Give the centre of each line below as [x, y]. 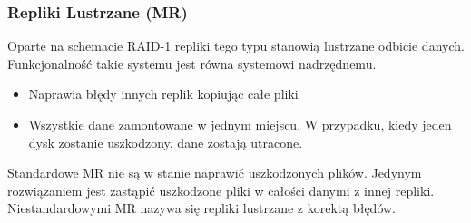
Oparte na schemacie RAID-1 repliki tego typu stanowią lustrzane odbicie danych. [236, 46]
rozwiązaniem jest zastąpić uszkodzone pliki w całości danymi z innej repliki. [221, 190]
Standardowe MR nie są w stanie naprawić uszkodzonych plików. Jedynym [215, 173]
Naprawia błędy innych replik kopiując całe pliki [163, 94]
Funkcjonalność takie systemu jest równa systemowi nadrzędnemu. [192, 63]
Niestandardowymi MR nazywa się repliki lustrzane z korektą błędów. [201, 208]
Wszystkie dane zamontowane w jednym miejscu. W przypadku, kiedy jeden [240, 124]
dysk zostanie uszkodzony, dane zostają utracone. [166, 142]
